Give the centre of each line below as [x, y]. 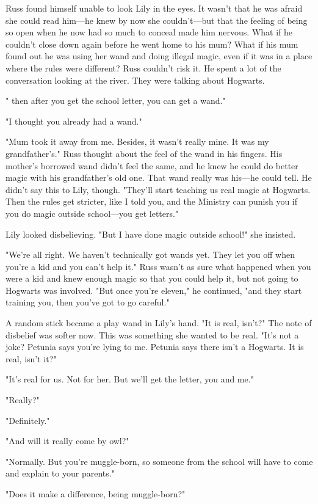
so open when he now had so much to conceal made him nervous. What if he [149, 32]
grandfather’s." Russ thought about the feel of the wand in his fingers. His [144, 153]
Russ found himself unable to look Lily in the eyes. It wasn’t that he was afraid [154, 8]
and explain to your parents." [60, 473]
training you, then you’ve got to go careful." [88, 302]
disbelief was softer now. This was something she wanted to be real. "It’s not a [152, 334]
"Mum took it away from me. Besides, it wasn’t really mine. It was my [137, 141]
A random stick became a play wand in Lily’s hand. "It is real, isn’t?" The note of [159, 323]
